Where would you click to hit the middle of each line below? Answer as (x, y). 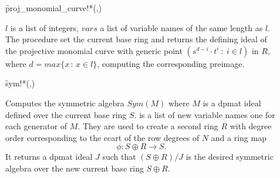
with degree (251, 126)
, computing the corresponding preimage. (171, 63)
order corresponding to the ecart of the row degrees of (102, 137)
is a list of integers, (44, 27)
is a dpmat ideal (232, 103)
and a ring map (239, 137)
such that (119, 157)
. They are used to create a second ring (148, 126)
